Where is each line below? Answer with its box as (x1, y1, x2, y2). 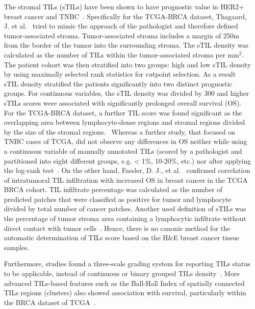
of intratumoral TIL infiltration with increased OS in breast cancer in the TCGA (4, 174, 248, 185)
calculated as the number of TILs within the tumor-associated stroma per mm (4, 49, 239, 59)
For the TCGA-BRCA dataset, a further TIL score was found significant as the (4, 107, 242, 117)
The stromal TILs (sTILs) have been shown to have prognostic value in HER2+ (4, 1, 244, 11)
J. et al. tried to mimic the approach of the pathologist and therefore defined (4, 21, 238, 31)
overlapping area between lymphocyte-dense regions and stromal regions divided (4, 117, 245, 127)
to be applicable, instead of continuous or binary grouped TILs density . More (4, 268, 240, 279)
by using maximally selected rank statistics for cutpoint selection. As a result (4, 69, 236, 79)
